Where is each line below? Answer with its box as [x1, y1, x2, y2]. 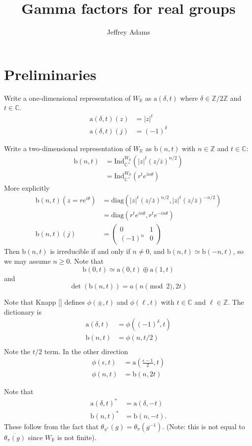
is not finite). [57, 432, 97, 442]
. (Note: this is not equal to [162, 421, 245, 431]
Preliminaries [4, 64, 96, 84]
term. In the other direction [44, 346, 128, 356]
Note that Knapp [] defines [4, 297, 85, 307]
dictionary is [4, 306, 42, 317]
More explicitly [4, 182, 50, 193]
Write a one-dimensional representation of [4, 92, 131, 103]
